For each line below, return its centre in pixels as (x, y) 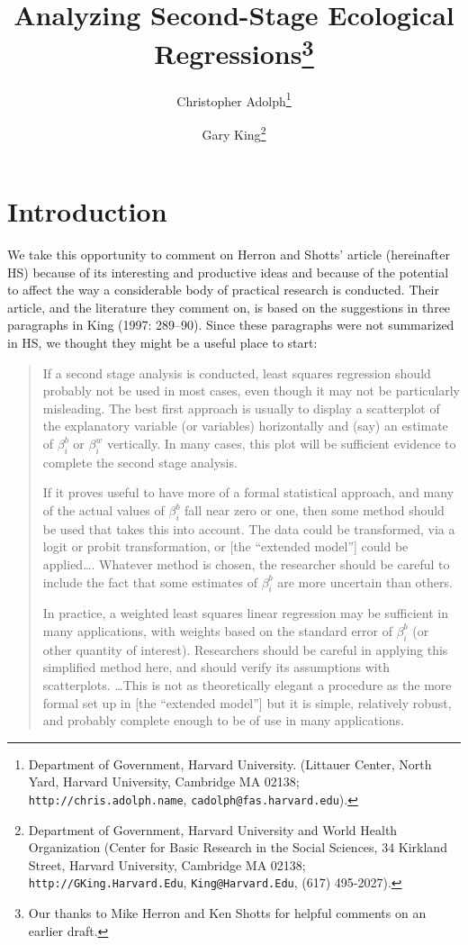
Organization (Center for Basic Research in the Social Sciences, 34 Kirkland (238, 847)
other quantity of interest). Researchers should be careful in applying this (245, 649)
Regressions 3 (234, 52)
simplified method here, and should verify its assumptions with (216, 667)
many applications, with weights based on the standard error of (218, 630)
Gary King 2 (234, 132)
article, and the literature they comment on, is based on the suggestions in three (229, 307)
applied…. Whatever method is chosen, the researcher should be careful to (246, 563)
